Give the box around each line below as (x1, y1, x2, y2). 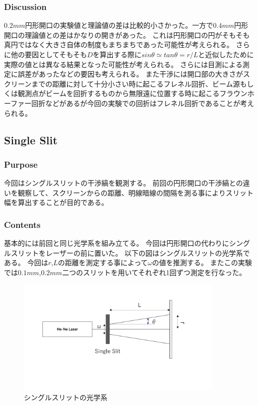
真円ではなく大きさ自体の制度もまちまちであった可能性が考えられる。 (4, 39, 234, 50)
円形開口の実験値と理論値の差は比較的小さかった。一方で (25, 20, 213, 30)
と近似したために (198, 49, 254, 59)
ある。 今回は (4, 257, 48, 268)
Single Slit (4, 132, 58, 147)
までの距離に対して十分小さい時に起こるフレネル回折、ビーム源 (31, 78, 240, 89)
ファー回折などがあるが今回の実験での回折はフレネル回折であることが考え (10, 98, 255, 108)
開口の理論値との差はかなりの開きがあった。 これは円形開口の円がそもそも (4, 29, 250, 40)
